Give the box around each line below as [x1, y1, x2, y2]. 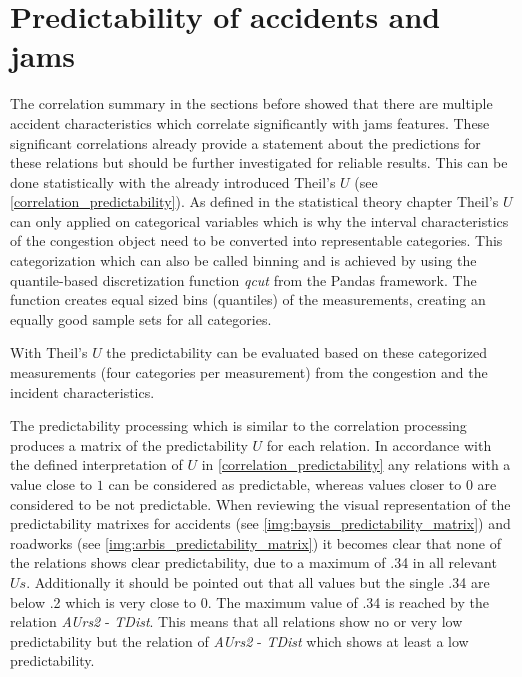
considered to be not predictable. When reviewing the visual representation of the [10, 493, 511, 514]
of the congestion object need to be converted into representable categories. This [10, 230, 503, 251]
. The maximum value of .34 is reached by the [207, 591, 489, 612]
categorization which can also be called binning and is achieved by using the [10, 250, 477, 271]
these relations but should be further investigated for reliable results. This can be [10, 152, 508, 173]
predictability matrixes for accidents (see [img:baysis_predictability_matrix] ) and [10, 513, 511, 534]
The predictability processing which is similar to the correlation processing [10, 415, 467, 436]
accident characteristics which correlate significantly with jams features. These [10, 112, 490, 133]
